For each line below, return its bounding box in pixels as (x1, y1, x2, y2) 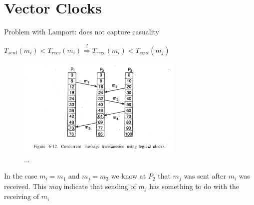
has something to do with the (149, 181, 240, 191)
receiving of (4, 191, 39, 202)
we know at (111, 171, 146, 181)
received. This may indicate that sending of (4, 181, 136, 191)
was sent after (184, 171, 226, 181)
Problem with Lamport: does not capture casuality (4, 26, 160, 37)
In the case (4, 171, 37, 181)
